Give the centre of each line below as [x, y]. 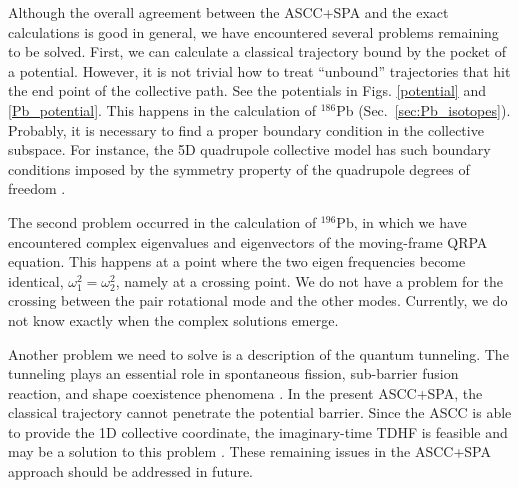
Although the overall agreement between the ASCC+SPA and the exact [228, 12]
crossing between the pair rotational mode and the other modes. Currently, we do [258, 300]
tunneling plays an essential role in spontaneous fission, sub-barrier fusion [233, 373]
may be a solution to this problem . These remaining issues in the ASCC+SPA [249, 451]
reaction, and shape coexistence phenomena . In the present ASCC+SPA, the [245, 392]
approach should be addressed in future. [130, 471]
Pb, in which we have [401, 221]
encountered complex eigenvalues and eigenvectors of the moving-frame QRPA [248, 241]
